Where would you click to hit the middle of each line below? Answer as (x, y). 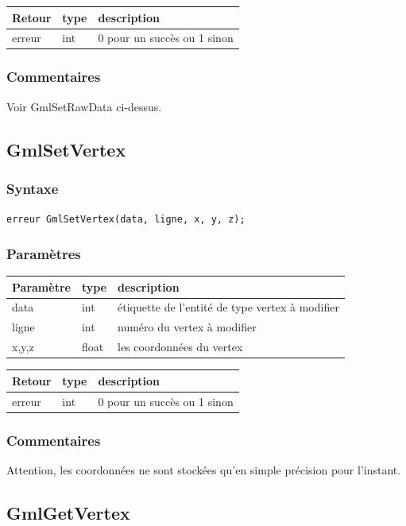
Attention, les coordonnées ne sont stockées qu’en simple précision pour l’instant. (204, 469)
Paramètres (44, 253)
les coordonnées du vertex (180, 347)
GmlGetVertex (68, 512)
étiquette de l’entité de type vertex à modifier (228, 307)
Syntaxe (33, 188)
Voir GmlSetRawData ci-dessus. (84, 106)
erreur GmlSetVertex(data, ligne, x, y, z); (126, 220)
